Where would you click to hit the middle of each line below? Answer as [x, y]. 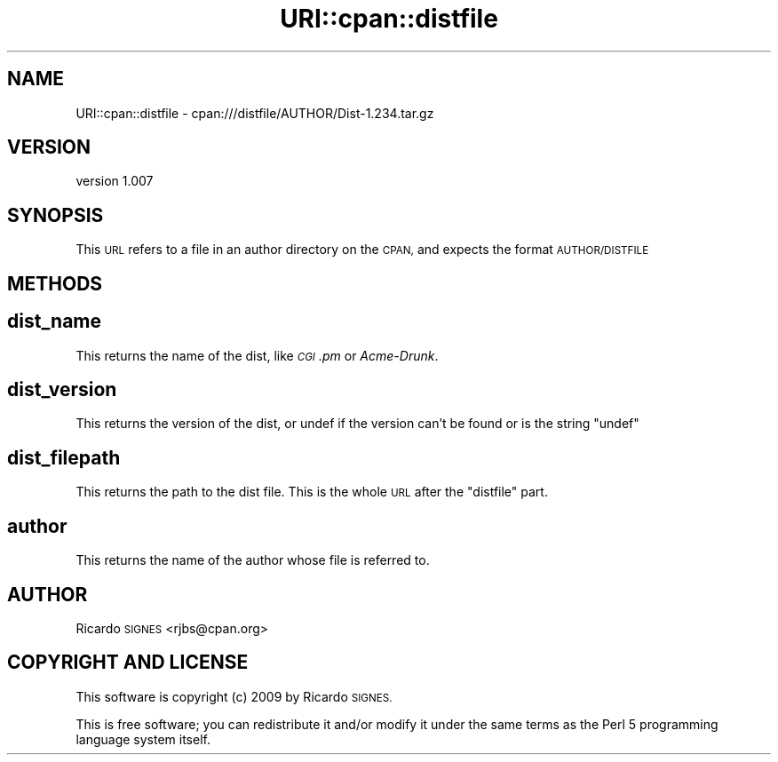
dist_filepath [64, 457]
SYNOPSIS [56, 215]
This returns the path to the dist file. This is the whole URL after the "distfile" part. [312, 492]
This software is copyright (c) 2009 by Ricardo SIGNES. [234, 696]
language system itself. [143, 739]
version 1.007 [115, 181]
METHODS [55, 283]
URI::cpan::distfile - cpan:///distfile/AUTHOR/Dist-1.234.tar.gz [255, 113]
